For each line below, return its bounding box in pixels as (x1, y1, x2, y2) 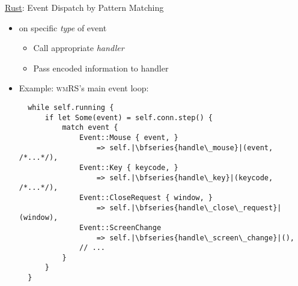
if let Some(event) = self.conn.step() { (44, 113, 213, 122)
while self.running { (28, 103, 114, 112)
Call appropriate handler (33, 41, 124, 54)
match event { (62, 123, 118, 132)
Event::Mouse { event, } (79, 133, 178, 142)
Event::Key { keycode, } (79, 163, 178, 172)
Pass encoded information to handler (33, 61, 169, 74)
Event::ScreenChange (79, 223, 162, 232)
